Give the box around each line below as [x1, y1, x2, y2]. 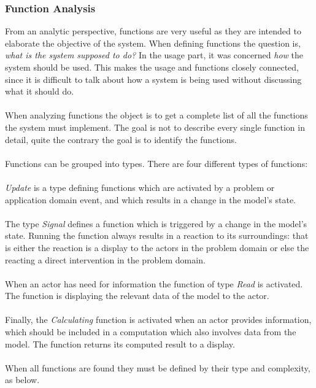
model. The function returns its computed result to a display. [5, 337, 235, 350]
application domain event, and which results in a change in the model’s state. [5, 193, 296, 206]
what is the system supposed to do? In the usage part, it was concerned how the [5, 49, 303, 61]
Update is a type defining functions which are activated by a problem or [5, 180, 275, 193]
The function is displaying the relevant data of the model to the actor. [5, 289, 269, 302]
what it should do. [5, 85, 74, 98]
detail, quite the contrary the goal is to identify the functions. [5, 133, 237, 145]
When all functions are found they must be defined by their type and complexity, [5, 361, 310, 374]
